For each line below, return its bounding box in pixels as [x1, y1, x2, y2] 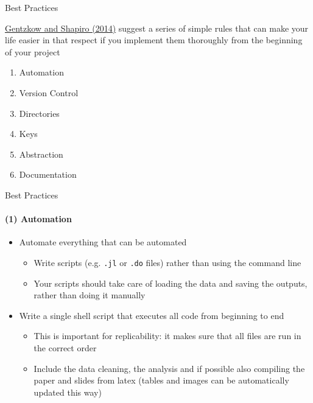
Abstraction [19, 147, 63, 160]
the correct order [33, 341, 97, 354]
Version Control [19, 86, 79, 99]
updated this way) [33, 385, 102, 398]
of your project [5, 45, 60, 58]
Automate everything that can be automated [19, 236, 187, 248]
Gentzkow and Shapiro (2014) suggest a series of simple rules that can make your [5, 21, 309, 34]
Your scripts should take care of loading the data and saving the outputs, [33, 276, 308, 289]
